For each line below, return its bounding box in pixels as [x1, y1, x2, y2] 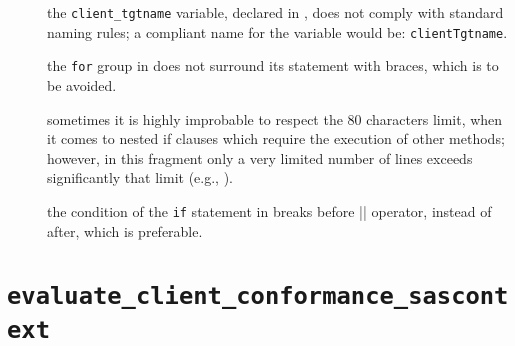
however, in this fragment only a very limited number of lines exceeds [47, 147, 473, 168]
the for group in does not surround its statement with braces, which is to [47, 55, 499, 76]
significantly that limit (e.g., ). [47, 167, 233, 188]
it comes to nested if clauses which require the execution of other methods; [47, 128, 505, 149]
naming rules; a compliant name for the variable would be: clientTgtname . [47, 21, 508, 42]
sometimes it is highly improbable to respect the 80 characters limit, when [47, 108, 503, 129]
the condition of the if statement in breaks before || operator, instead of [47, 200, 492, 221]
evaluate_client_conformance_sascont [7, 282, 509, 311]
